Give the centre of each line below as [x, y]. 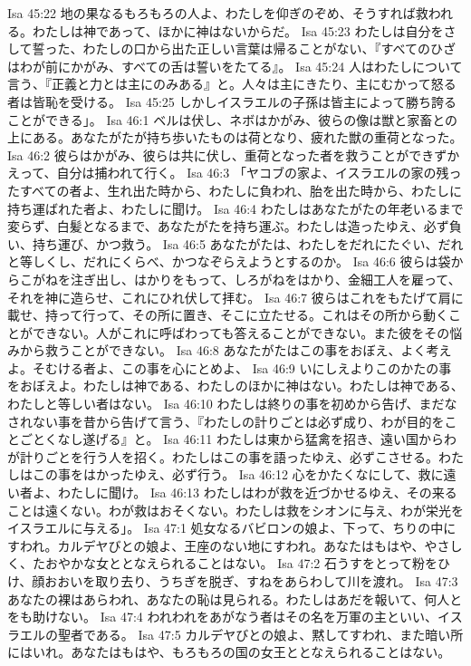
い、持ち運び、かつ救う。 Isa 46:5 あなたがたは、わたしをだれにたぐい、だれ [235, 243]
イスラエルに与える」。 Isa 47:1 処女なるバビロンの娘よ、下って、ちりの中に [232, 528]
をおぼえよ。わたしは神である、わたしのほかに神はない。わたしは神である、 [235, 386]
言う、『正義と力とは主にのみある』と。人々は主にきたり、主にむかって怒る [232, 84]
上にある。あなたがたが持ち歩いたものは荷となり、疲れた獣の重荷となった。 [235, 137]
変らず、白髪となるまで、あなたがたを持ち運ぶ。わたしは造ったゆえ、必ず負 [235, 226]
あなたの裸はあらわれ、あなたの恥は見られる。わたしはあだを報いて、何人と [235, 598]
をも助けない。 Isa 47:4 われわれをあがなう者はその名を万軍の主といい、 [223, 617]
